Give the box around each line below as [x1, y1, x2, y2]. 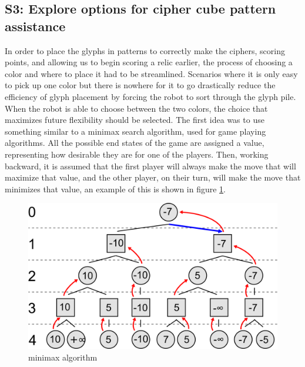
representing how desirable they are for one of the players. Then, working [5, 148, 269, 160]
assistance [5, 16, 66, 35]
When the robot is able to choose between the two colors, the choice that [5, 102, 268, 114]
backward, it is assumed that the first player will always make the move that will [5, 159, 296, 172]
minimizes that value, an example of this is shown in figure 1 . [5, 182, 226, 195]
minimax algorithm [28, 351, 98, 363]
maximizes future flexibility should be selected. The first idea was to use [5, 114, 264, 126]
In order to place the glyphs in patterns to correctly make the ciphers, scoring [5, 44, 285, 56]
